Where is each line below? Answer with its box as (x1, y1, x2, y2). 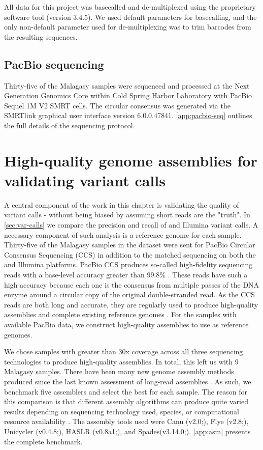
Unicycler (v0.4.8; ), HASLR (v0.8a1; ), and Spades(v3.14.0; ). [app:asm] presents (4, 426, 251, 436)
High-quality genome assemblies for (4, 150, 257, 171)
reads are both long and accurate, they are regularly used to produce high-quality (4, 299, 258, 310)
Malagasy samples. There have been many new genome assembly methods (4, 366, 234, 377)
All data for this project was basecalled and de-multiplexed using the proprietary (4, 2, 256, 12)
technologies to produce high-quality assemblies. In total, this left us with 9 (4, 356, 239, 367)
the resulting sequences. (4, 31, 78, 42)
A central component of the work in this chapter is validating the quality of (4, 199, 239, 210)
